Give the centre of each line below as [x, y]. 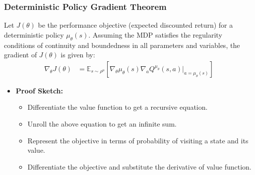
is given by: [78, 55]
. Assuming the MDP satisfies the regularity [155, 34]
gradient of [21, 55]
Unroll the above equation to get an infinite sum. [102, 124]
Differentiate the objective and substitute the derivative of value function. [139, 166]
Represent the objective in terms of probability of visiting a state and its [138, 140]
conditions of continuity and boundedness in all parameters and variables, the [122, 45]
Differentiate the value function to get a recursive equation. [118, 107]
